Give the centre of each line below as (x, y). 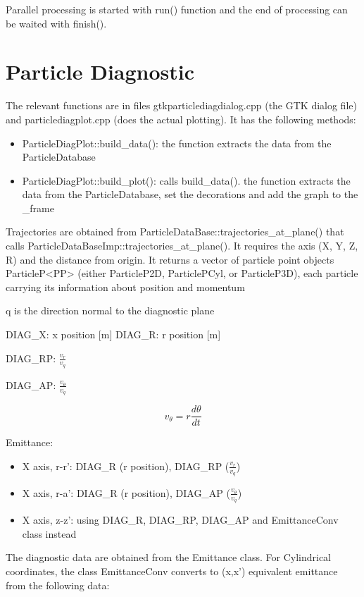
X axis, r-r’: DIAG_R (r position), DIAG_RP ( (126, 466)
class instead (49, 533)
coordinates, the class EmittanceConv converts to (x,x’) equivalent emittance (172, 571)
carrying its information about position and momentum (125, 287)
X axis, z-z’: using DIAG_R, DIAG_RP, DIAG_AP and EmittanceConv (180, 520)
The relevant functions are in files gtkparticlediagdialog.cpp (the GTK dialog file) (181, 105)
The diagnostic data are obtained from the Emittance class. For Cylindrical (169, 557)
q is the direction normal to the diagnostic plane (110, 310)
